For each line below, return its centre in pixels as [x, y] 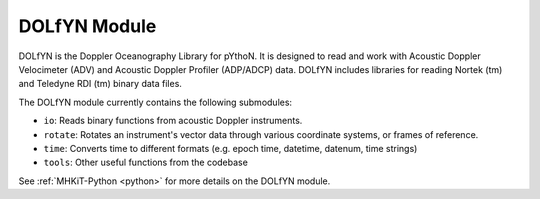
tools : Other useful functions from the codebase [146, 162]
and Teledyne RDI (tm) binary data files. [100, 84]
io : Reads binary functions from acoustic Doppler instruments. [173, 121]
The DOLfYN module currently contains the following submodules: [155, 102]
